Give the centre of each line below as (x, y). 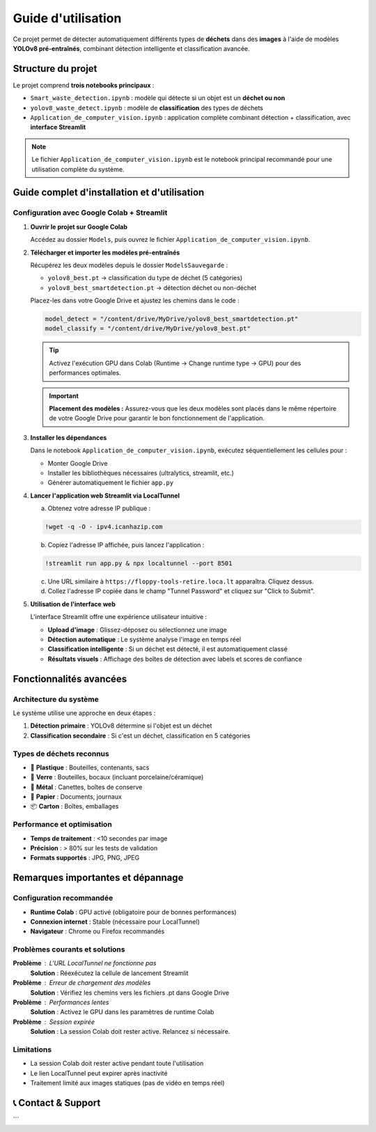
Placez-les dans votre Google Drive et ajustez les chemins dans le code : (135, 300)
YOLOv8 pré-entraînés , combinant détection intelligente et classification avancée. (131, 48)
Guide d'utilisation (67, 18)
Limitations (32, 1049)
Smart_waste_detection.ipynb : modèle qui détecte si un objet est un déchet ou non (158, 98)
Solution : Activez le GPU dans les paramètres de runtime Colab (122, 1012)
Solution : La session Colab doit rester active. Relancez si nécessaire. (130, 1032)
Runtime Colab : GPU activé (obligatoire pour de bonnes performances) (133, 912)
